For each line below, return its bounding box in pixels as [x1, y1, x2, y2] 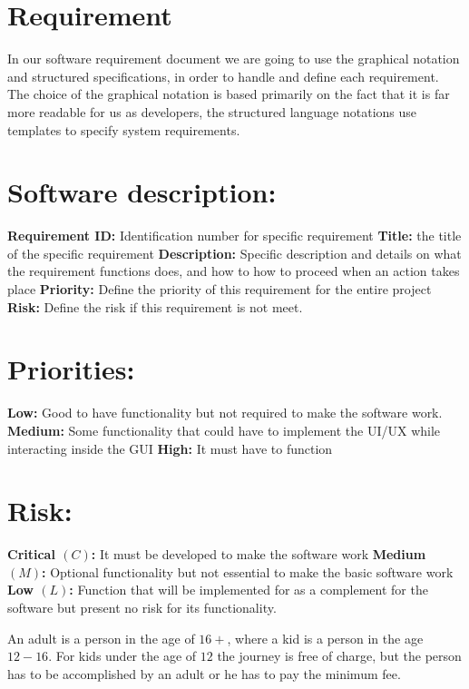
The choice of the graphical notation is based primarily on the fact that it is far [7, 84, 450, 103]
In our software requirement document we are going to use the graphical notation [7, 49, 460, 68]
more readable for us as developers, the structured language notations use [7, 102, 417, 121]
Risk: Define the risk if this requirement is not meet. [7, 297, 303, 316]
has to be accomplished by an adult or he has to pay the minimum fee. [7, 664, 401, 683]
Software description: [7, 173, 277, 211]
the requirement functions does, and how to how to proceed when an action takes [7, 261, 460, 281]
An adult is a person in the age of [7, 628, 195, 647]
